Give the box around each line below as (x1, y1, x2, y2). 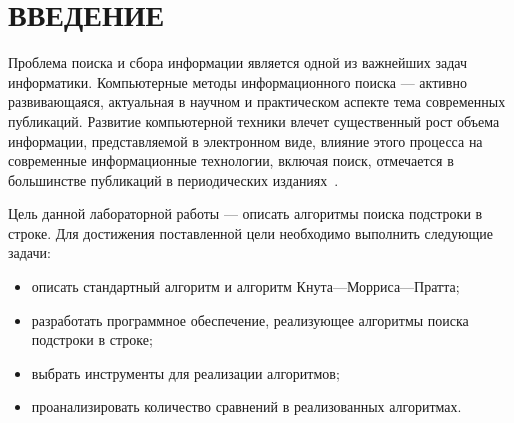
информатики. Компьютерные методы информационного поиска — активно (8, 71, 467, 92)
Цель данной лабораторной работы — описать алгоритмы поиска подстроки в (8, 203, 483, 224)
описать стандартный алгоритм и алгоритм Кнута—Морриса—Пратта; (31, 276, 460, 297)
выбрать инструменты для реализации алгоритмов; (31, 362, 340, 383)
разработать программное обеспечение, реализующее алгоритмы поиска (31, 309, 469, 330)
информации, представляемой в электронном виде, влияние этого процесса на (8, 130, 483, 151)
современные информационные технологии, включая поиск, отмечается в (8, 150, 454, 171)
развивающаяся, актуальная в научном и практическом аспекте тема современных (8, 91, 506, 112)
